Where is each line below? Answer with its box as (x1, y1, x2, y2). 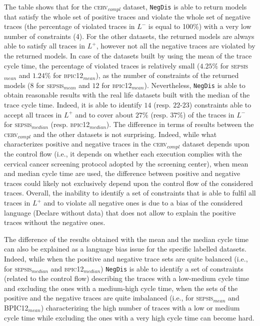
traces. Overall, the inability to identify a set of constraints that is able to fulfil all (4, 187, 256, 198)
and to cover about (75, 109, 133, 119)
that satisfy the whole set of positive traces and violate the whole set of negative (4, 11, 250, 21)
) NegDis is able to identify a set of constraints (100, 263, 243, 273)
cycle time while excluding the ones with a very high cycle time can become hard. (4, 312, 254, 322)
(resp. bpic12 (50, 119, 90, 129)
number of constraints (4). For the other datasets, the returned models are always (4, 30, 254, 41)
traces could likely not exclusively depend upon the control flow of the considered (4, 177, 253, 188)
